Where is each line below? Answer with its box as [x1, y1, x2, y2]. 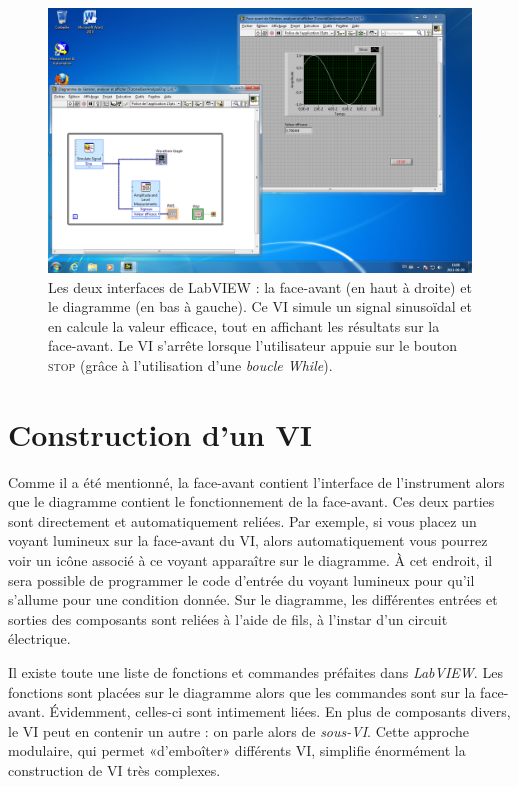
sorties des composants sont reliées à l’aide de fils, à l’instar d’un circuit [8, 608, 448, 629]
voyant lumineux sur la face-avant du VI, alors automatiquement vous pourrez [8, 530, 488, 551]
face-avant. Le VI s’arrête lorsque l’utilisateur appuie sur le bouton [48, 335, 458, 356]
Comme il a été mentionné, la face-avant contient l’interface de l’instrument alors [8, 471, 505, 492]
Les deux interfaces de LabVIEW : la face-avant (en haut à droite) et [48, 276, 472, 297]
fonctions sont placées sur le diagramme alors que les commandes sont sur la [8, 681, 476, 702]
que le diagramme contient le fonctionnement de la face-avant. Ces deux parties [8, 491, 495, 512]
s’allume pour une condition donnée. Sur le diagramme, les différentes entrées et [8, 589, 498, 610]
